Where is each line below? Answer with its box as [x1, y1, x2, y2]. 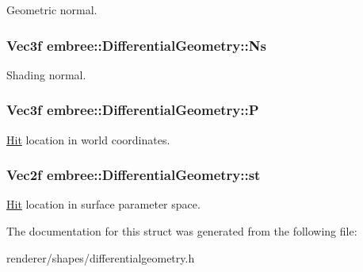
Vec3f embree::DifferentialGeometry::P [6, 100, 259, 120]
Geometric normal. [6, 2, 97, 17]
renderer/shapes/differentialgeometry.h [6, 249, 195, 266]
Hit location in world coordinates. [6, 131, 170, 147]
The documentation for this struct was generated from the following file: [6, 223, 357, 239]
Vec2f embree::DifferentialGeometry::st [6, 165, 261, 185]
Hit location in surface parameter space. [6, 196, 201, 213]
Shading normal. [6, 66, 86, 82]
